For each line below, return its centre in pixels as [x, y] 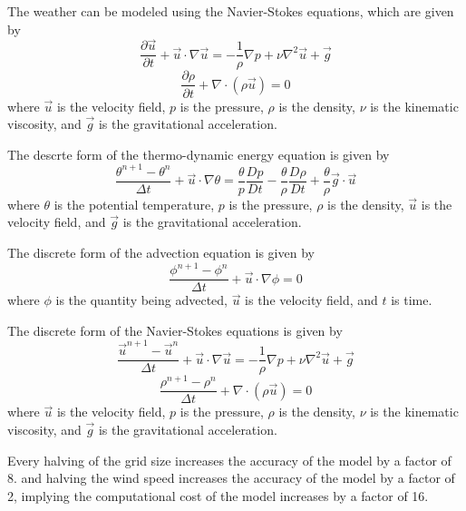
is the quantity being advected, [141, 300]
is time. [412, 300]
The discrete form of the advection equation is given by [161, 253]
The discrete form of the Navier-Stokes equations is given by [175, 330]
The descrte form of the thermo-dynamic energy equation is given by [199, 154]
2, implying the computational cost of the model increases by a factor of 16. [218, 495]
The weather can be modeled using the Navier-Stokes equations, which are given [231, 11]
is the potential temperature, [134, 204]
